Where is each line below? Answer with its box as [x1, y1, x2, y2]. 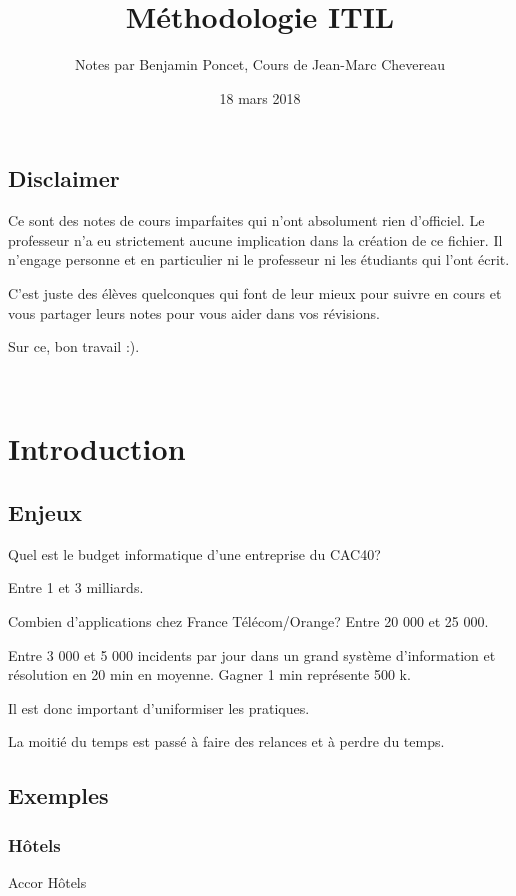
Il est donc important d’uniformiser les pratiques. [8, 697, 310, 718]
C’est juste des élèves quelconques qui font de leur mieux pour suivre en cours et [8, 282, 502, 303]
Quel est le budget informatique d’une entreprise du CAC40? [8, 543, 381, 564]
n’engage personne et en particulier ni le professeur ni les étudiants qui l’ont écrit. [8, 249, 510, 270]
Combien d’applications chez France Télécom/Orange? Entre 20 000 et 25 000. [8, 611, 489, 632]
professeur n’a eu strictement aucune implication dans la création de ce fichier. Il [8, 229, 503, 250]
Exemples [8, 780, 109, 811]
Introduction [8, 428, 186, 469]
